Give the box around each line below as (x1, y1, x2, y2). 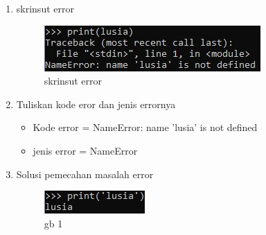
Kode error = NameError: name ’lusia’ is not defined (33, 120, 258, 134)
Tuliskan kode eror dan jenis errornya (16, 96, 176, 111)
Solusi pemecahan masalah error (16, 166, 154, 181)
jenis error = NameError (33, 143, 138, 157)
